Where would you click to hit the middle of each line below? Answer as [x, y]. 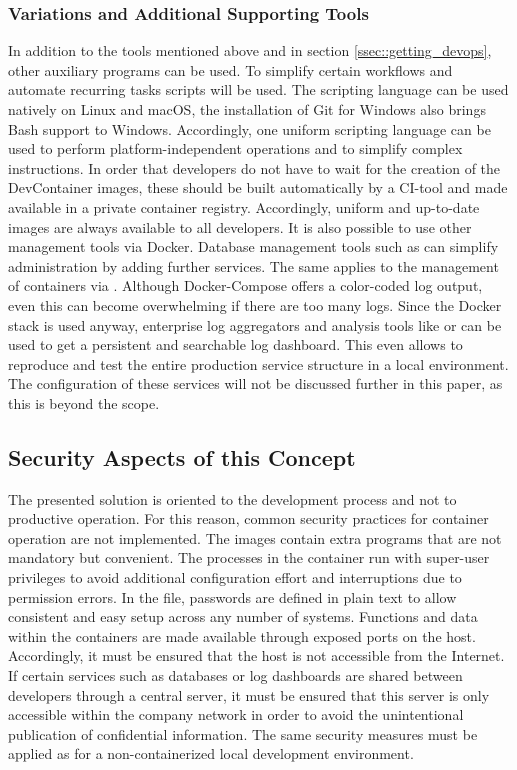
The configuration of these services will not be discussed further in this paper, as [255, 383]
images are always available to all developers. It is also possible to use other [240, 226]
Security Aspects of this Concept [182, 456]
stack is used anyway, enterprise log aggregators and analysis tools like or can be [255, 324]
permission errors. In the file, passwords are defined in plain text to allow [232, 596]
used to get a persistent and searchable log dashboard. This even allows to [235, 344]
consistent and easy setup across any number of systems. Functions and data [243, 616]
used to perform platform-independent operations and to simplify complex [235, 148]
